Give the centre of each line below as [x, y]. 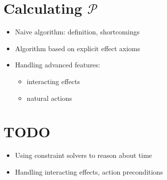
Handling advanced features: [57, 65]
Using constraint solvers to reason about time [83, 155]
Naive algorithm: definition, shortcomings [77, 32]
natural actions [49, 98]
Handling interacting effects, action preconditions [89, 171]
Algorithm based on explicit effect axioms [78, 48]
